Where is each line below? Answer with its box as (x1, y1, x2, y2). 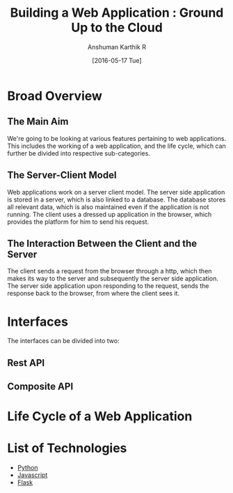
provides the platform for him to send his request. (7, 218, 150, 226)
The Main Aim (7, 116, 69, 128)
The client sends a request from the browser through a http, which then (7, 267, 212, 275)
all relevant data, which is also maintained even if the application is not (7, 202, 209, 211)
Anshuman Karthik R (88, 43, 146, 51)
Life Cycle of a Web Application (7, 409, 193, 425)
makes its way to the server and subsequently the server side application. (7, 274, 219, 283)
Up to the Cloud (70, 20, 163, 36)
